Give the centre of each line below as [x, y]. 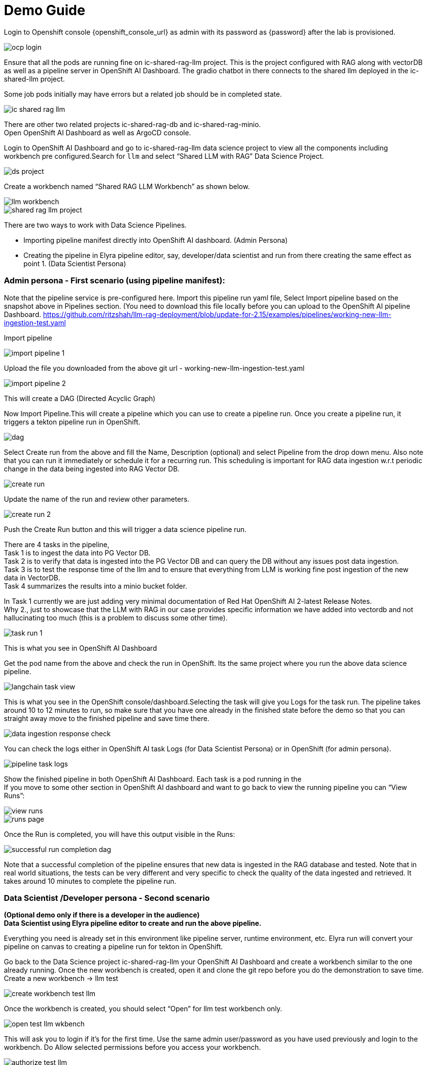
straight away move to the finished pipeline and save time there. [107, 718]
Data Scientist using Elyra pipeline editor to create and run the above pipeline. [133, 923]
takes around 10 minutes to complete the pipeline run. [90, 881]
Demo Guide [45, 10]
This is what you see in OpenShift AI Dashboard [81, 648]
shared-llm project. [34, 79]
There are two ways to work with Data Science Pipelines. [95, 225]
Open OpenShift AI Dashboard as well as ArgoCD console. [98, 132]
